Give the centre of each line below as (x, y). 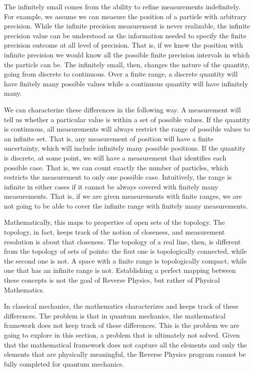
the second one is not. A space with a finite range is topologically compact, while (126, 260)
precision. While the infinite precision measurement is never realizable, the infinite (127, 26)
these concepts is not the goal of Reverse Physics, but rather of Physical (112, 280)
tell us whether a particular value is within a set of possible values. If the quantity (127, 119)
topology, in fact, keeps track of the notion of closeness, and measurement (115, 232)
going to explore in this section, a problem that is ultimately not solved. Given (122, 335)
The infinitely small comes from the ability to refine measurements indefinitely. (122, 6)
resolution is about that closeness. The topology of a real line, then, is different (122, 241)
